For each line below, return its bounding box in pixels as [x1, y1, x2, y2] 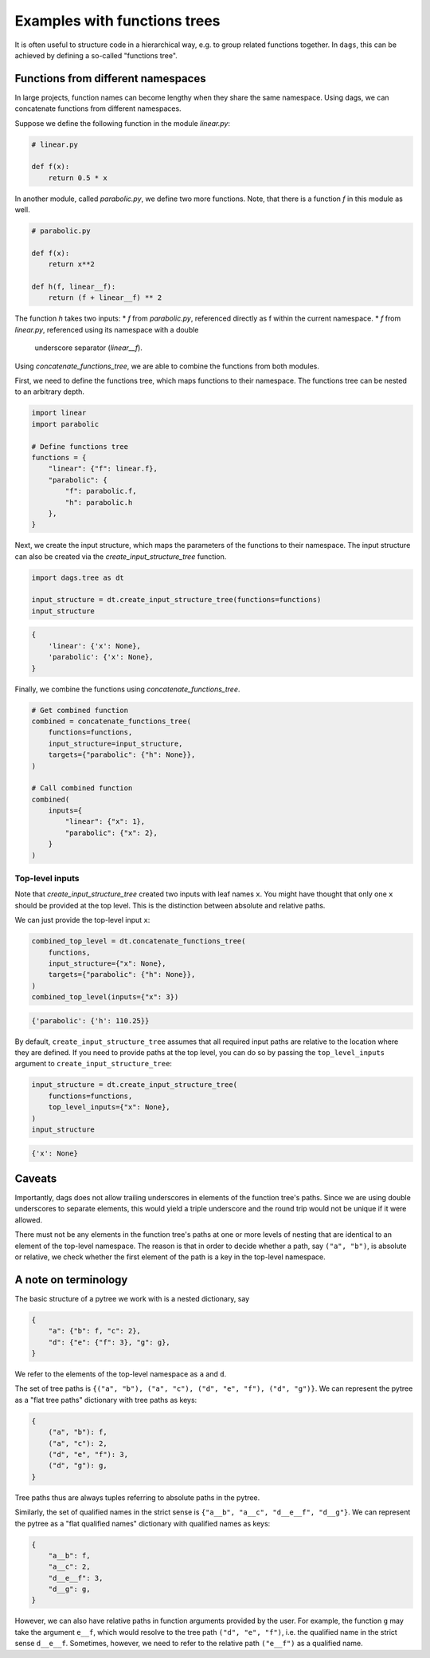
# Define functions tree [31, 442, 129, 451]
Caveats [14, 1172, 57, 1185]
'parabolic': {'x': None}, [48, 652, 154, 662]
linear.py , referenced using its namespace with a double [14, 325, 199, 334]
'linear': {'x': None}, [48, 641, 141, 650]
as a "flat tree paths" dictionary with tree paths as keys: [14, 1395, 197, 1404]
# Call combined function [31, 784, 133, 793]
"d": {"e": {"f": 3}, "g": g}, [48, 1337, 170, 1347]
